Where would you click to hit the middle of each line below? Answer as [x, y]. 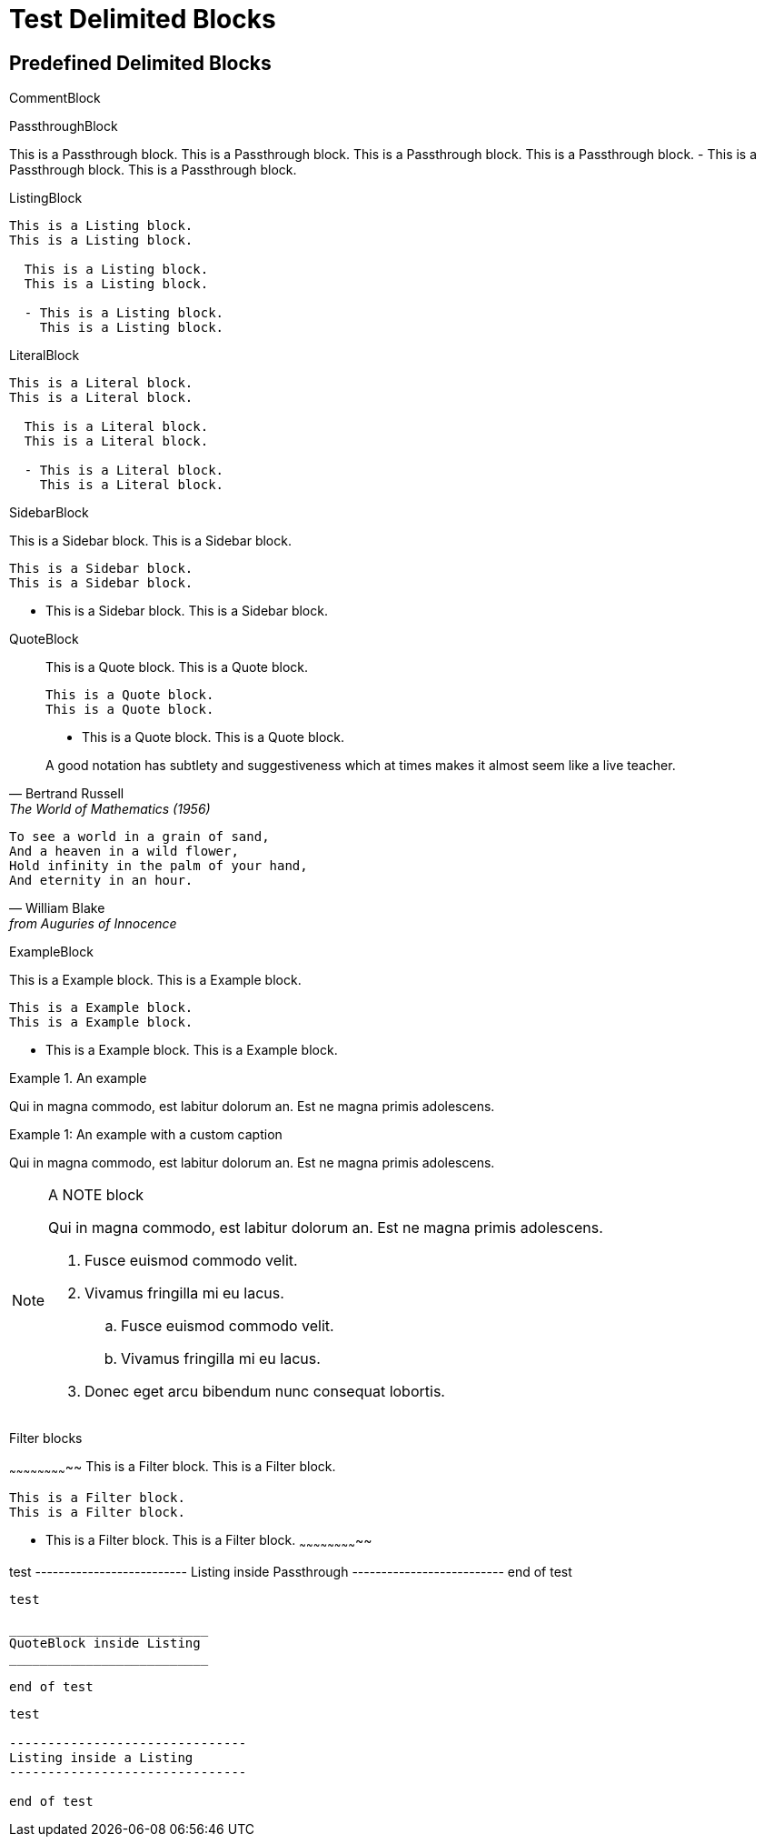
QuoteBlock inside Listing [105, 1643]
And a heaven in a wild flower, [124, 852]
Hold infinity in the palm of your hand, [159, 866]
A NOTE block [96, 1195]
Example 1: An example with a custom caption [146, 1135]
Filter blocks [46, 1438]
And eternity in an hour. [101, 881]
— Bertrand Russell [67, 794]
